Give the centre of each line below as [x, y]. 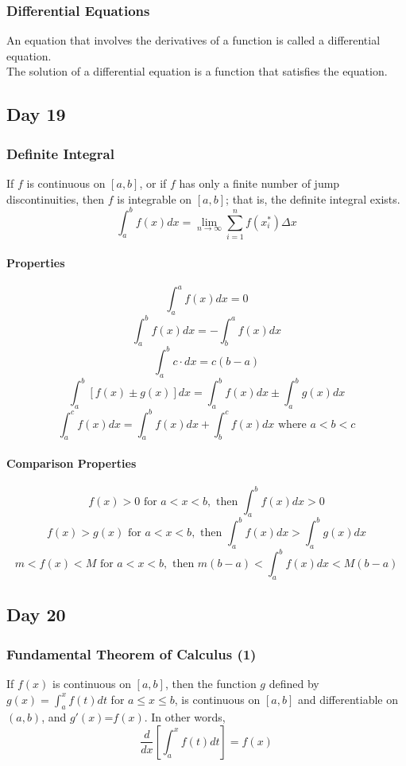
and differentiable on [348, 699]
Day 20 [36, 614]
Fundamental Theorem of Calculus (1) [131, 653]
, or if [153, 183]
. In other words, [185, 717]
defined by [294, 683]
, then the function [211, 683]
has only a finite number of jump [259, 183]
